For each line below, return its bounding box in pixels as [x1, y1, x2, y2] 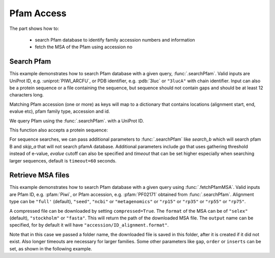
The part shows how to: [9, 25, 60, 31]
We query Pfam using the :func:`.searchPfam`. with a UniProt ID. [9, 117, 144, 124]
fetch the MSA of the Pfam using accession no [35, 44, 132, 50]
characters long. [9, 92, 44, 98]
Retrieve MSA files [9, 171, 70, 180]
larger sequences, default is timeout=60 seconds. [9, 157, 117, 164]
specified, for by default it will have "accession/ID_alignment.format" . [9, 222, 169, 228]
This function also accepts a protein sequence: [9, 127, 108, 133]
